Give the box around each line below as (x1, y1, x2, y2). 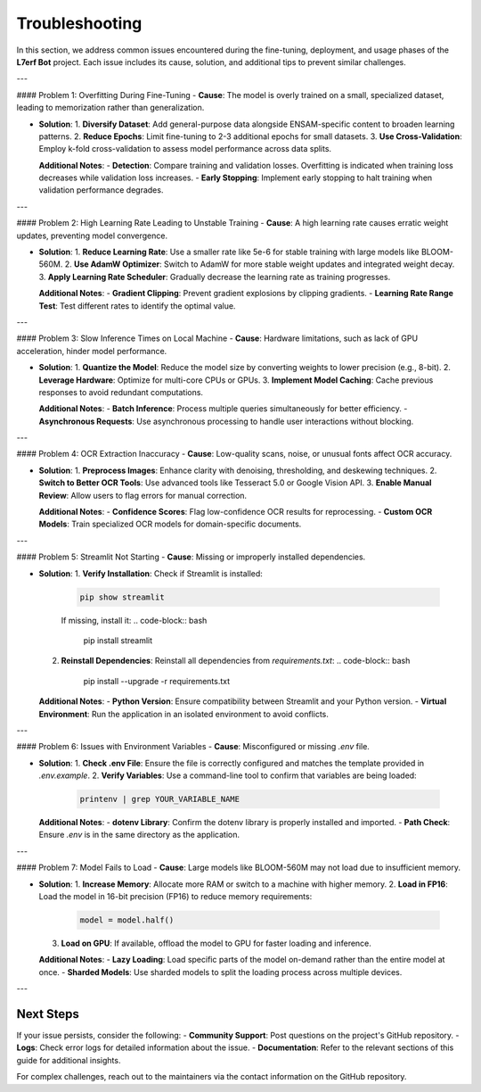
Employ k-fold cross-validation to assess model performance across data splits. (38, 144, 332, 154)
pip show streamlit (79, 591, 165, 602)
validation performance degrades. (38, 185, 164, 195)
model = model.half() (79, 915, 175, 925)
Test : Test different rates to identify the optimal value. (38, 300, 236, 311)
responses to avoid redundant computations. (38, 386, 204, 397)
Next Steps (16, 1006, 79, 1022)
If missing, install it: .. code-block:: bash (61, 615, 208, 625)
